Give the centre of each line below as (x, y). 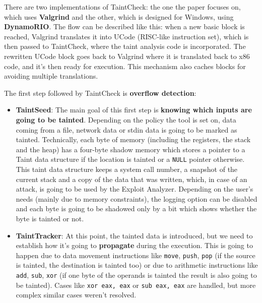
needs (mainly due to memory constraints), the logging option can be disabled (137, 198)
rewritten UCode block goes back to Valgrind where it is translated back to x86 (127, 56)
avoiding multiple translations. (51, 76)
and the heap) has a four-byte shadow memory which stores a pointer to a (130, 149)
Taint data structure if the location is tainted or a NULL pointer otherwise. (130, 159)
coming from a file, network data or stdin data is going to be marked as (126, 129)
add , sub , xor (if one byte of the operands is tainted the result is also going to (136, 275)
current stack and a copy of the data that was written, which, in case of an (132, 179)
